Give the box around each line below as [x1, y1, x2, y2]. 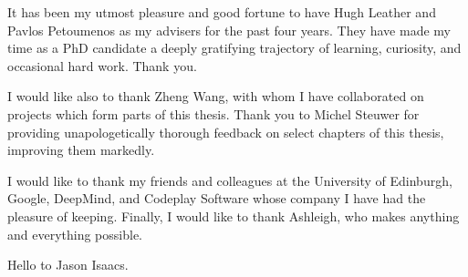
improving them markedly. [7, 140, 155, 159]
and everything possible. [7, 224, 142, 243]
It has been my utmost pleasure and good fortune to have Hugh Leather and [7, 3, 436, 21]
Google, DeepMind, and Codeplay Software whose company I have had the [7, 189, 426, 208]
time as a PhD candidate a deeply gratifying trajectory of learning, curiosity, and [7, 38, 462, 57]
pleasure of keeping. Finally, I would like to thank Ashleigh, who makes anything [7, 206, 460, 225]
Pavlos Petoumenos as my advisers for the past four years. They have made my [7, 20, 451, 39]
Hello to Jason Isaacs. [7, 255, 129, 274]
